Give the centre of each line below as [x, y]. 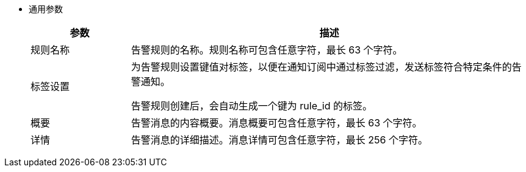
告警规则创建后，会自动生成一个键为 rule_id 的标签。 [251, 106]
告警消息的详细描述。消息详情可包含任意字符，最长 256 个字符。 [279, 140]
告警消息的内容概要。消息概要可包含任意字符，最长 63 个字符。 [276, 123]
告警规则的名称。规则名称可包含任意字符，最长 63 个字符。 [267, 50]
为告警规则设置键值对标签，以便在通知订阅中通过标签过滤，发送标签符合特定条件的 [321, 67]
